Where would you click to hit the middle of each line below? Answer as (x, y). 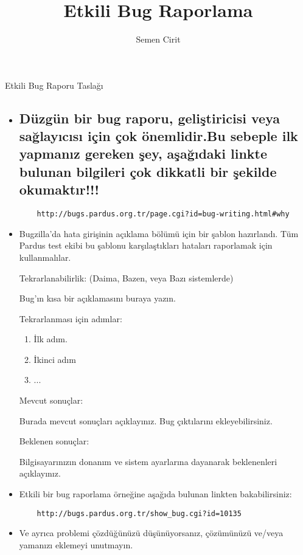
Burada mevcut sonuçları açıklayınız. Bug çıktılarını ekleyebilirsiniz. (146, 420)
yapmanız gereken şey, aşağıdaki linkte (143, 153)
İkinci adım (55, 359)
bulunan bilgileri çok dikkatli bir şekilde (148, 171)
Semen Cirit (158, 39)
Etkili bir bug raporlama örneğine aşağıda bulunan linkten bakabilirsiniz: (155, 494)
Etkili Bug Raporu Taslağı (54, 85)
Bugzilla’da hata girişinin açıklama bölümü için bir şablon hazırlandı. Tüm (159, 233)
